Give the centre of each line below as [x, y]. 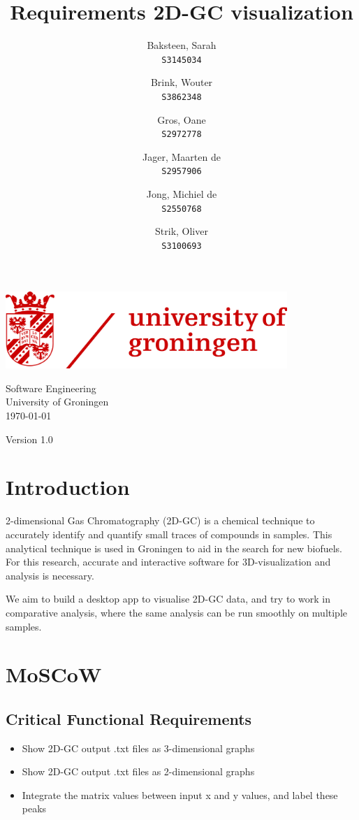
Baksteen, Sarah [182, 45]
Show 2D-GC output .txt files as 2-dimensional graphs [138, 771]
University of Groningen [57, 402]
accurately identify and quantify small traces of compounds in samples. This [169, 534]
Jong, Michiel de [182, 194]
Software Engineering [51, 388]
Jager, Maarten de [182, 156]
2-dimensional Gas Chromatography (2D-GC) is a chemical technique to [160, 520]
